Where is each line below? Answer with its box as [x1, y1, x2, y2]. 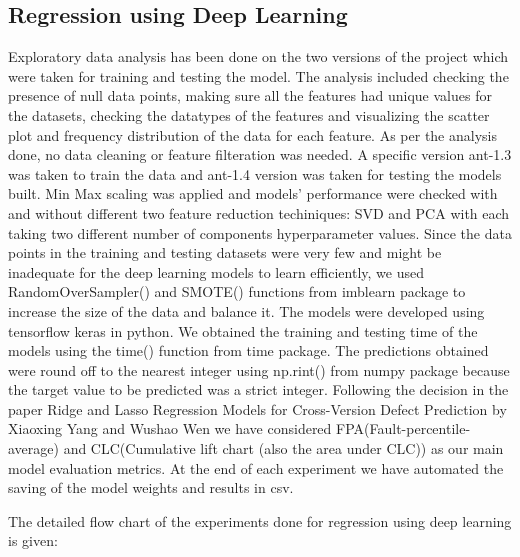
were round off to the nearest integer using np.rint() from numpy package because [8, 359, 510, 380]
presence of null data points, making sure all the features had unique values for [8, 85, 492, 106]
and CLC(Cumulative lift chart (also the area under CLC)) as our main [63, 438, 504, 459]
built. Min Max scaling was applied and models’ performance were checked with [8, 183, 498, 204]
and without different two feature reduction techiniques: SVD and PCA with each [8, 202, 510, 223]
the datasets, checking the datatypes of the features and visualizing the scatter [8, 104, 490, 125]
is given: [8, 530, 58, 551]
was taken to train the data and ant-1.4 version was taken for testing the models [8, 163, 502, 184]
